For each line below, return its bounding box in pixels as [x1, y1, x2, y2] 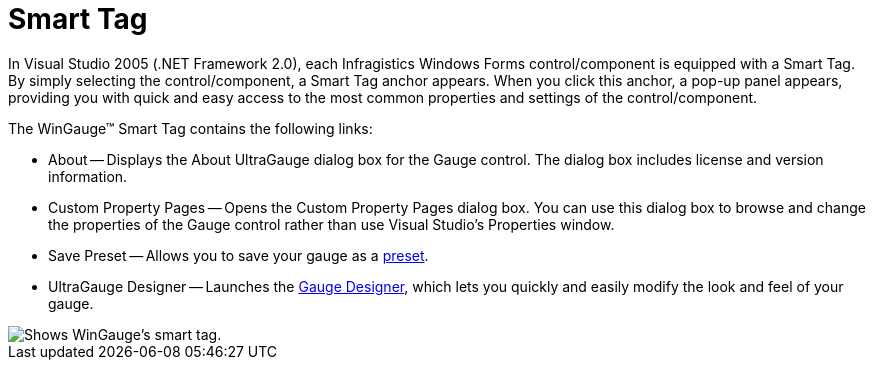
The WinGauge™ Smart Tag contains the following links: [8, 119, 373, 137]
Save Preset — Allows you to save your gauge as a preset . [48, 246, 429, 264]
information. [48, 167, 128, 185]
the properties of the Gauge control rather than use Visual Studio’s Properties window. [48, 215, 615, 233]
